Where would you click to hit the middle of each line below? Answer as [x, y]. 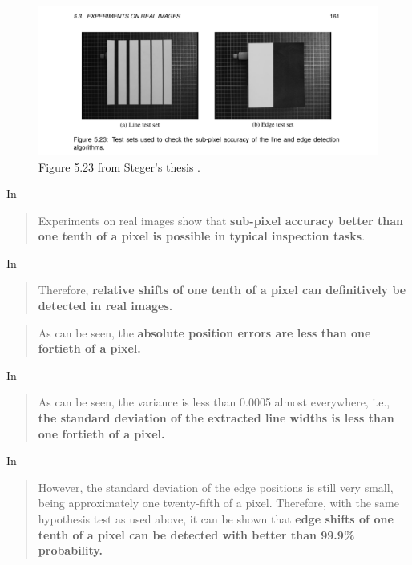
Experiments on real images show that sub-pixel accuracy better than [220, 220]
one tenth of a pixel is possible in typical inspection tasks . [202, 236]
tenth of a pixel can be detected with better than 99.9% [196, 534]
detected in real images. [105, 306]
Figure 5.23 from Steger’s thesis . [119, 166]
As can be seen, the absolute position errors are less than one [204, 332]
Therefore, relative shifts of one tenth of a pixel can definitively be [222, 290]
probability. [70, 550]
